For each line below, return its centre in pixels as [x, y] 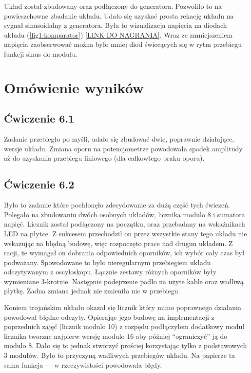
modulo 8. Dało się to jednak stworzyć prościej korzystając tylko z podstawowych [125, 345]
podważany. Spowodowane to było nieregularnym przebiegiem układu [107, 262]
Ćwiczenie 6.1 [39, 118]
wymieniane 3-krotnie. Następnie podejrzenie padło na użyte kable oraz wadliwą [124, 281]
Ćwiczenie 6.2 [39, 184]
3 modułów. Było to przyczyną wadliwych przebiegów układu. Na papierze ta [120, 355]
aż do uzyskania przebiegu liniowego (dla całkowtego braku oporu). [104, 158]
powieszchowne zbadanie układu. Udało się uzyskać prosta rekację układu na [119, 15]
